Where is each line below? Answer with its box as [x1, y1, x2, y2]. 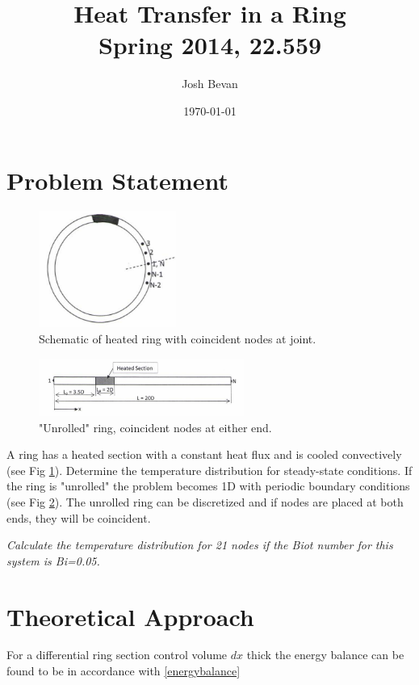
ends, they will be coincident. [6, 509, 151, 526]
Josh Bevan [182, 75, 238, 92]
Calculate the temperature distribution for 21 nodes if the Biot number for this [6, 536, 393, 553]
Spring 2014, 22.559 [98, 28, 322, 61]
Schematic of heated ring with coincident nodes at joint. [39, 330, 316, 347]
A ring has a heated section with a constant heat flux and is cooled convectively [6, 446, 402, 463]
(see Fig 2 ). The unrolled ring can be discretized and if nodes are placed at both [6, 493, 404, 510]
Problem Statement [6, 163, 228, 196]
